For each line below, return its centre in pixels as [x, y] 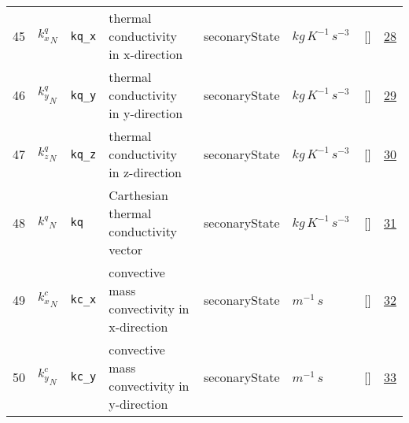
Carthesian [138, 195]
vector [125, 249]
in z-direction [145, 172]
